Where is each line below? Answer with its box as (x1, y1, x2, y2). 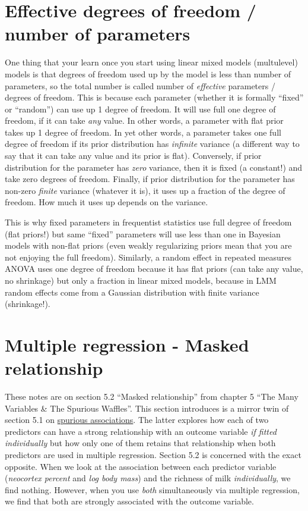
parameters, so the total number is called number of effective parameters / (5, 79, 275, 92)
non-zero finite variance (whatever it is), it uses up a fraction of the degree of (5, 184, 285, 196)
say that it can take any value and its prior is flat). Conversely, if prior (5, 149, 262, 162)
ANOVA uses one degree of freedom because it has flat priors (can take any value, (5, 262, 303, 275)
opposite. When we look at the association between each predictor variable (5, 460, 277, 472)
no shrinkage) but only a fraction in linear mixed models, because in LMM (5, 274, 277, 286)
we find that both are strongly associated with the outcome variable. (5, 495, 254, 507)
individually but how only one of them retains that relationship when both (5, 437, 276, 449)
